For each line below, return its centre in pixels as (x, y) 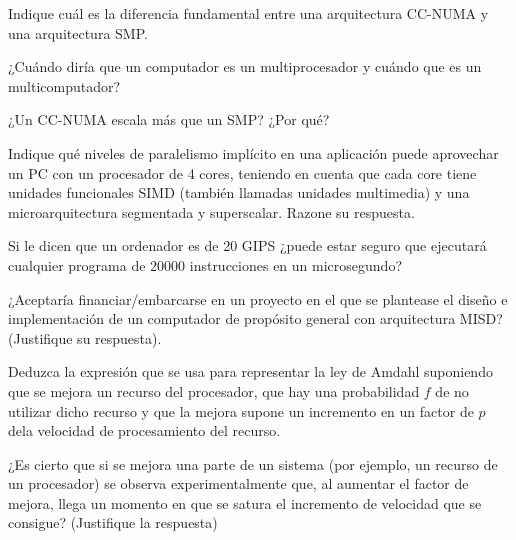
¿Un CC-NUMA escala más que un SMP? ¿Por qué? (169, 119)
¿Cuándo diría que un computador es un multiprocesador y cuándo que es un (245, 66)
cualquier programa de (77, 264)
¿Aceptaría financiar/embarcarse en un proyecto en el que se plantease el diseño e (258, 298)
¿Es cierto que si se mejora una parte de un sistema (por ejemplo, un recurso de (253, 463)
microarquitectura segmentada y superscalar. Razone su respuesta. (211, 211)
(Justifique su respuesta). (85, 337)
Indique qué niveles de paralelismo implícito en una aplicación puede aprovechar (253, 152)
